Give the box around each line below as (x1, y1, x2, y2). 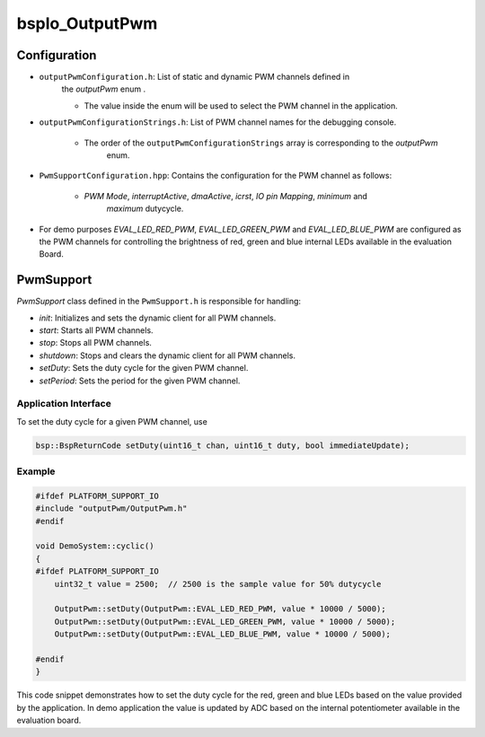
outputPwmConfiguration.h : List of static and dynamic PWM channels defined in (39, 72, 350, 83)
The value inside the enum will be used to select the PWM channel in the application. (84, 100, 399, 111)
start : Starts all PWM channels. (39, 325, 154, 336)
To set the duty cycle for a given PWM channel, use (16, 416, 208, 426)
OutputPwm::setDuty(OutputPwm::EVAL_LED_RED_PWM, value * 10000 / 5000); (54, 604, 386, 614)
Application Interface (16, 398, 111, 410)
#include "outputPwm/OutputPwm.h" (35, 504, 188, 513)
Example (16, 465, 56, 478)
